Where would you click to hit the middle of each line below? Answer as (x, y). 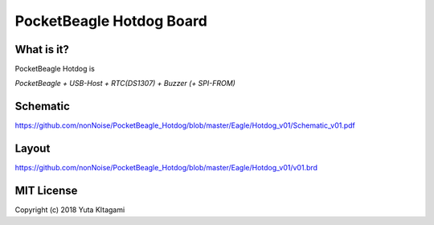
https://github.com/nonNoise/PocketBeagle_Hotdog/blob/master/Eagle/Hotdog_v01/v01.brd (166, 168)
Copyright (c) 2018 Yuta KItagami (70, 210)
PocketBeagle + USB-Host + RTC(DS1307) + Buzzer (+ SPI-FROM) (125, 84)
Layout (33, 149)
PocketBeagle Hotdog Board (111, 21)
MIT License (46, 191)
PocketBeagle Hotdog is (55, 69)
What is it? (42, 49)
